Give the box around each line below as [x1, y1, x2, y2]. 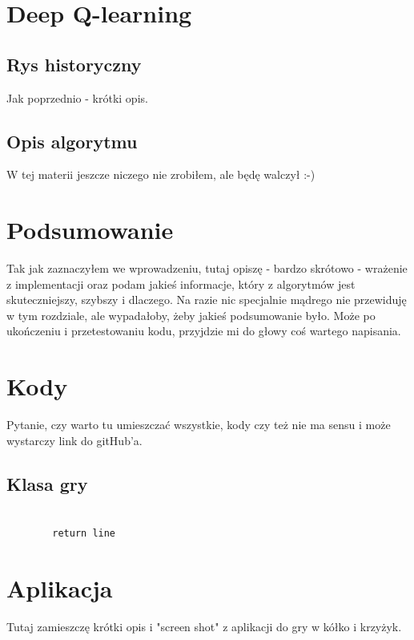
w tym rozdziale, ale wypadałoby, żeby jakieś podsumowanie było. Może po [6, 306, 376, 323]
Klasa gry [6, 471, 88, 496]
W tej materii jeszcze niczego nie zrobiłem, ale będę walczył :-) [6, 166, 316, 183]
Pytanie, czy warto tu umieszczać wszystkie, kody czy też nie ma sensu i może [6, 416, 391, 433]
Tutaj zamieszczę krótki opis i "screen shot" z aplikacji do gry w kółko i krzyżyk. [6, 618, 402, 634]
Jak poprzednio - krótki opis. [6, 89, 148, 106]
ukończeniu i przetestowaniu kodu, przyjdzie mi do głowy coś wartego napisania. [6, 322, 401, 339]
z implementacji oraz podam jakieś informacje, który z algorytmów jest [6, 275, 356, 292]
